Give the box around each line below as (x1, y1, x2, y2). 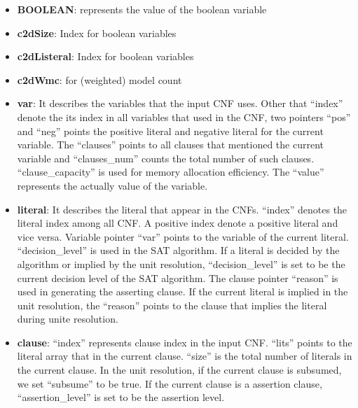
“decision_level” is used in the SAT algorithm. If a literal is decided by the (17, 243, 340, 258)
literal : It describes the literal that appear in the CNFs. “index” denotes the (17, 202, 347, 216)
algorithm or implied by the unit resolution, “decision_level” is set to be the (17, 256, 345, 271)
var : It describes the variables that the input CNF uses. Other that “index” (17, 96, 343, 111)
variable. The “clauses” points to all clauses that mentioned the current (17, 137, 324, 152)
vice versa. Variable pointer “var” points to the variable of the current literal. (17, 229, 349, 244)
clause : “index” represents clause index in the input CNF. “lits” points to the (17, 335, 352, 349)
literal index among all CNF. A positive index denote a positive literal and (17, 216, 338, 230)
